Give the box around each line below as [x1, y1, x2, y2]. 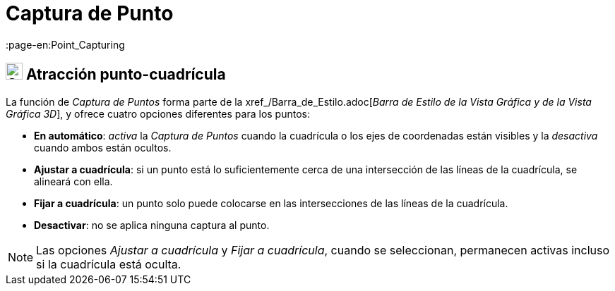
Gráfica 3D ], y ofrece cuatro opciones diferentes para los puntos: [6, 107, 310, 120]
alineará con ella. [34, 175, 113, 187]
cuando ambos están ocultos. [34, 141, 172, 154]
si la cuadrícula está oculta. [36, 256, 181, 271]
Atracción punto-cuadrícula [25, 66, 226, 84]
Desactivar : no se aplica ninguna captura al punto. [34, 218, 270, 231]
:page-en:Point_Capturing [6, 38, 125, 51]
